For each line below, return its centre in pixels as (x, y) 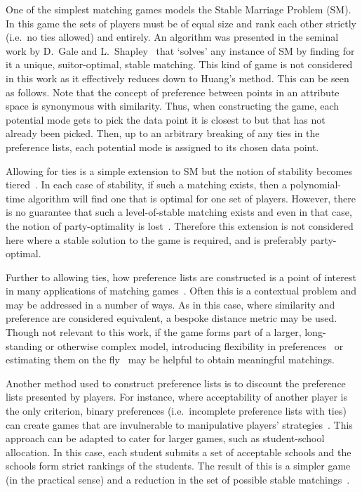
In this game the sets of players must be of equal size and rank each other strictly (181, 23)
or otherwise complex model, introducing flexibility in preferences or (194, 345)
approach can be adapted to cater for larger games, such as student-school (165, 438)
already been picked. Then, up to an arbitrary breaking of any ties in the (163, 133)
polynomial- (315, 184)
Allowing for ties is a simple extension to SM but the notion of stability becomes (179, 170)
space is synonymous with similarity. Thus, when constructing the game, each (173, 106)
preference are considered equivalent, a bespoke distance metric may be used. (172, 318)
